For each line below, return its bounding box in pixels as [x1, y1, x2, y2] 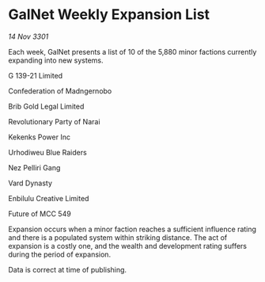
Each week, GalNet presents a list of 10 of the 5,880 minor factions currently [8, 47, 257, 56]
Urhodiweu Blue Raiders [8, 147, 87, 157]
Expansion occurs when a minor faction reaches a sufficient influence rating [8, 224, 257, 234]
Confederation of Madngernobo [8, 86, 112, 96]
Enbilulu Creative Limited [8, 193, 89, 203]
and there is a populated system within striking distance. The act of [8, 232, 228, 242]
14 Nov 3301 [8, 32, 49, 41]
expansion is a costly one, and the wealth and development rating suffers [8, 241, 248, 250]
